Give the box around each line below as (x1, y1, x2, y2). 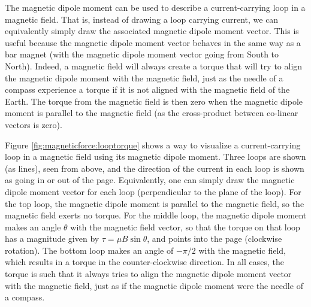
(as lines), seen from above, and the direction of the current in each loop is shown (5, 162, 304, 174)
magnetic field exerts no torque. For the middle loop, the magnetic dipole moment (5, 209, 307, 221)
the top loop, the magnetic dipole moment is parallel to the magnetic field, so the (5, 197, 304, 209)
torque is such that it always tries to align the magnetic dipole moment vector (5, 268, 292, 280)
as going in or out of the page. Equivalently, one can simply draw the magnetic (5, 174, 295, 186)
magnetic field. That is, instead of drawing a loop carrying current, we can (5, 13, 279, 25)
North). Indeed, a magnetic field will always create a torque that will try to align (5, 59, 303, 72)
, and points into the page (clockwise (147, 232, 282, 245)
